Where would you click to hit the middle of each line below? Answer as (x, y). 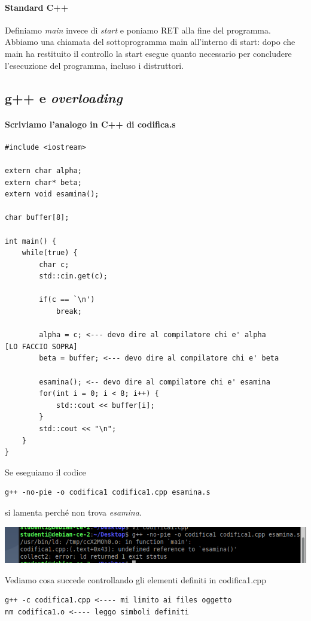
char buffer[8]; (37, 218)
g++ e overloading (64, 97)
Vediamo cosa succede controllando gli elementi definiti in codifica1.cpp (135, 579)
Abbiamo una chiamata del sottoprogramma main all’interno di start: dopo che (150, 42)
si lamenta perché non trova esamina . (73, 512)
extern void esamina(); (52, 194)
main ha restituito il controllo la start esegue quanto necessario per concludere (148, 53)
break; (69, 312)
